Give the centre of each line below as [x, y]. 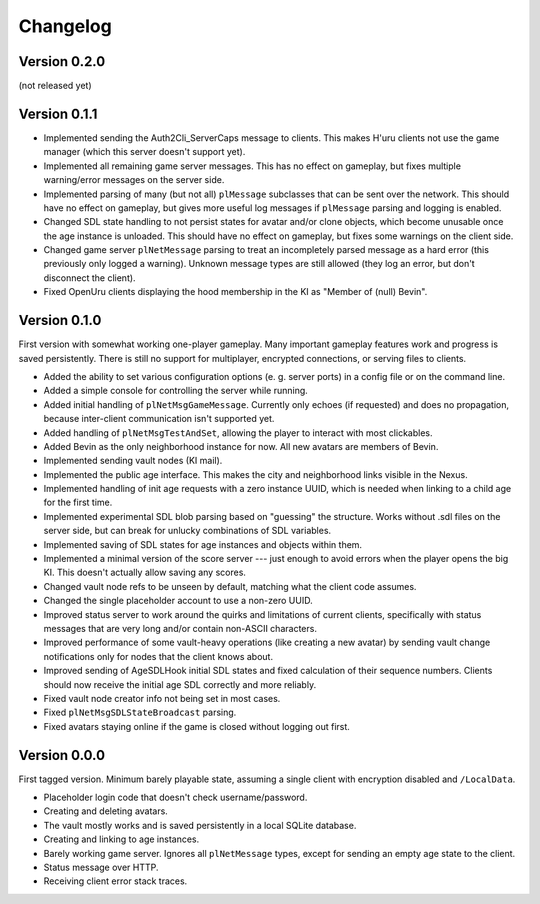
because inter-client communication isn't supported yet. [159, 419]
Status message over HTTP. [101, 867]
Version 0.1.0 [60, 320]
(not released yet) [55, 86]
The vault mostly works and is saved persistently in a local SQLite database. [200, 825]
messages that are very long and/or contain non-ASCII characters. [180, 628]
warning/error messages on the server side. [134, 180]
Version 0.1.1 [58, 113]
